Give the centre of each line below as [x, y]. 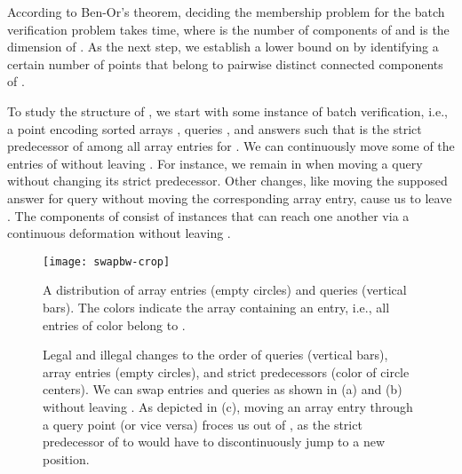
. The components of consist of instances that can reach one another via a [208, 215]
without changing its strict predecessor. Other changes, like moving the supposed [227, 181]
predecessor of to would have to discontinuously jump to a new [214, 442]
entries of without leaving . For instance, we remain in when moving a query [215, 163]
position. [66, 458]
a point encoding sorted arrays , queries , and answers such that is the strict [215, 128]
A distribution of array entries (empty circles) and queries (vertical [225, 290]
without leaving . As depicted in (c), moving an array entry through [228, 406]
